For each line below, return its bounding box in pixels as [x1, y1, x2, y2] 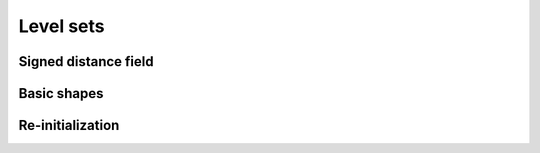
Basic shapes [18, 85, 104, 102]
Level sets [18, 15, 105, 37]
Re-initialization [18, 117, 120, 134]
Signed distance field [18, 53, 154, 70]
